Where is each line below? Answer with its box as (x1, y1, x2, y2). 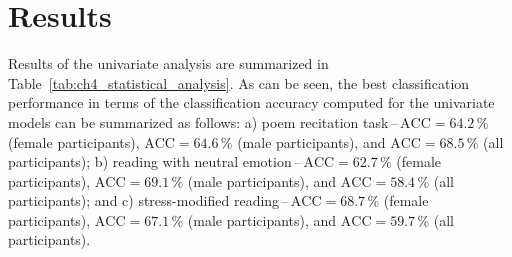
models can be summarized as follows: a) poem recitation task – (8, 111, 398, 132)
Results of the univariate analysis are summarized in (8, 53, 329, 74)
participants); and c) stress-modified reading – (8, 190, 289, 211)
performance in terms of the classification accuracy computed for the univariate (8, 92, 495, 113)
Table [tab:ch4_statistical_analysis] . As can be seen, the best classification (8, 72, 470, 93)
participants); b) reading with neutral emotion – (8, 151, 302, 172)
